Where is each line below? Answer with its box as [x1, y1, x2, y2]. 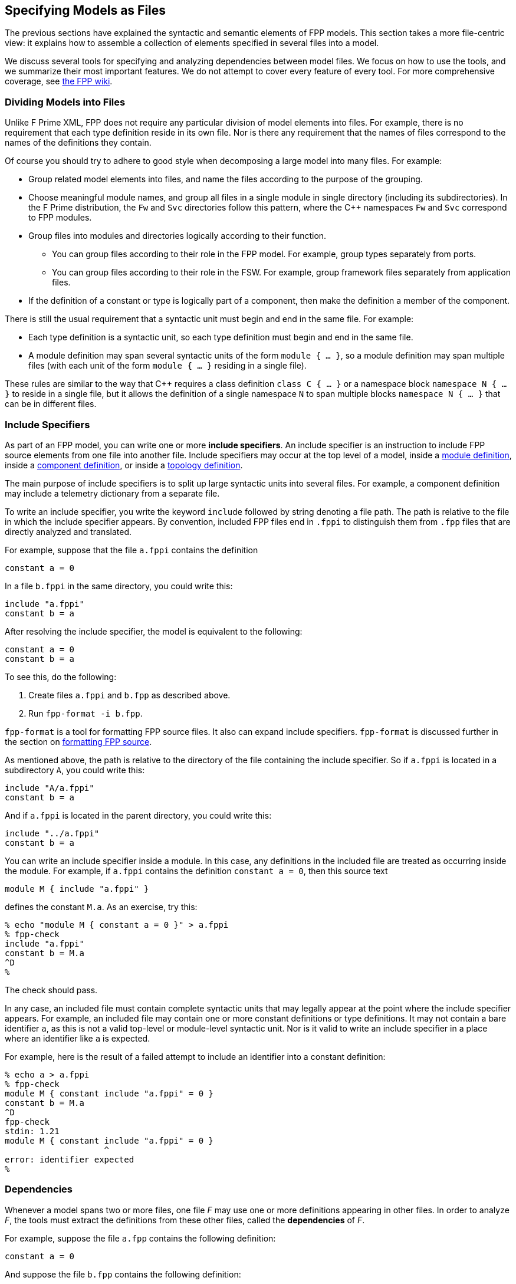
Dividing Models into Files [5, 96, 126, 108]
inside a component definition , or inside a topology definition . [5, 459, 243, 470]
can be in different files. [5, 399, 97, 409]
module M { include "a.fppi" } [5, 884, 149, 894]
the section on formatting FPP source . [5, 736, 152, 747]
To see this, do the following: [5, 671, 117, 682]
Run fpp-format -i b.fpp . [28, 708, 143, 718]
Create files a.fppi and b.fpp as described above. [28, 689, 231, 700]
